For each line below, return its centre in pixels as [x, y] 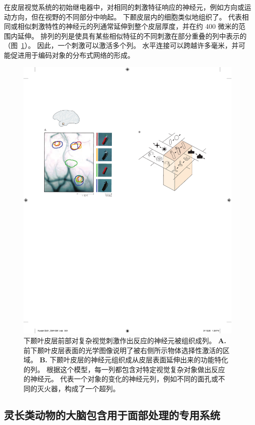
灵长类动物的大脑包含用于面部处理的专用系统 [112, 414]
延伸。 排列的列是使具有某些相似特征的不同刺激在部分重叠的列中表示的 [132, 35]
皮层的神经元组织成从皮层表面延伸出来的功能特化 [149, 360]
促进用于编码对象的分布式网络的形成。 [72, 55]
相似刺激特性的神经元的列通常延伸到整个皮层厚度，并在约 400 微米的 [128, 26]
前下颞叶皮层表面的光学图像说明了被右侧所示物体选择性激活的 [123, 350]
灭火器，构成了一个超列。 [78, 388]
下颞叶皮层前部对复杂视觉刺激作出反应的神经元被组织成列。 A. [125, 340]
